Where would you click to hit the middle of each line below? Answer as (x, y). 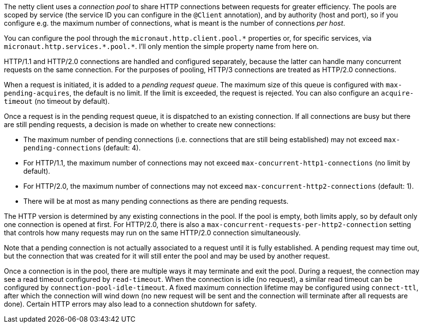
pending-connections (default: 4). (82, 148)
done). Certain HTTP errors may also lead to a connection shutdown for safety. (130, 304)
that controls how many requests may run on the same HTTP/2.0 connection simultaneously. (152, 233)
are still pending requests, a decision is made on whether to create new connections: (140, 124)
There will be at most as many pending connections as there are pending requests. (156, 201)
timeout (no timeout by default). (57, 101)
